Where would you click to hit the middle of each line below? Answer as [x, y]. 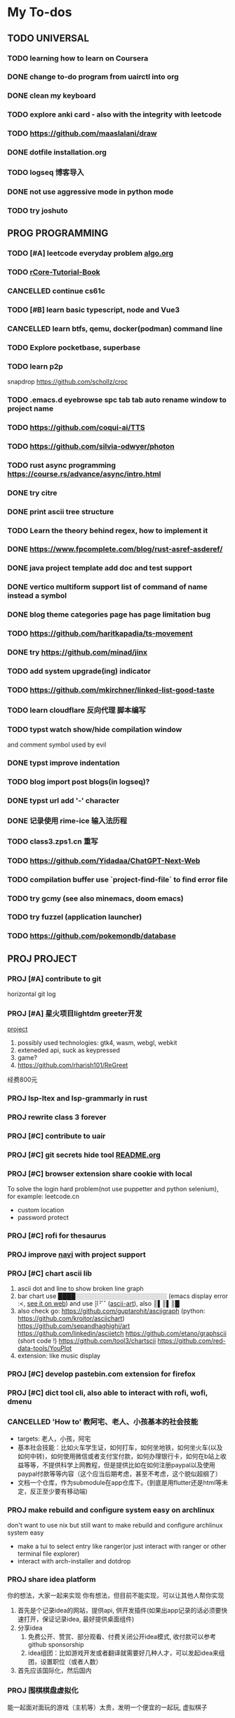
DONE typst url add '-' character [63, 800]
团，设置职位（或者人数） [65, 1662]
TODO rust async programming [62, 465]
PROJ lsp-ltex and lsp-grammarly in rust [78, 1099]
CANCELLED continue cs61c [56, 291]
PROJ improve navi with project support [76, 1254]
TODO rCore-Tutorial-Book [54, 273]
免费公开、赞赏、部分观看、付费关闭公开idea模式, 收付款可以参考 [122, 1637]
